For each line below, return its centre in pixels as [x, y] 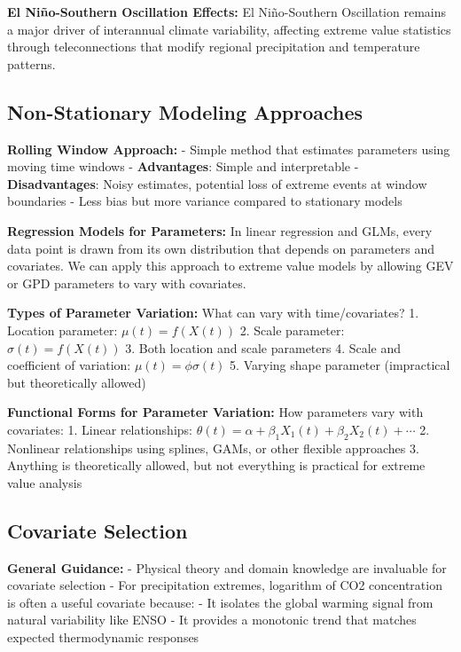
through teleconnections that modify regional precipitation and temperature [214, 47]
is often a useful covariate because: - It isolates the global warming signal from [220, 602]
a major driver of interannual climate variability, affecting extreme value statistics [229, 29]
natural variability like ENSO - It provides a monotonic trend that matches [212, 620]
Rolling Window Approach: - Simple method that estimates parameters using [229, 149]
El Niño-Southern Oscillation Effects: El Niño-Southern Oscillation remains [227, 12]
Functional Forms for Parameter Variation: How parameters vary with [215, 412]
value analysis [45, 482]
